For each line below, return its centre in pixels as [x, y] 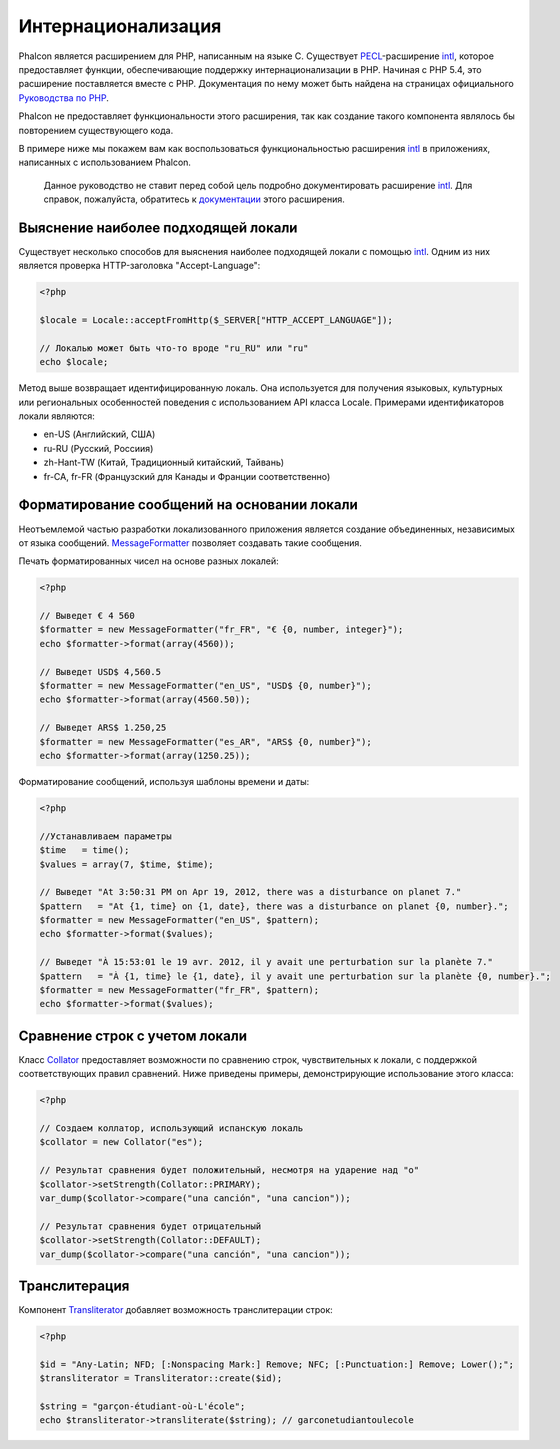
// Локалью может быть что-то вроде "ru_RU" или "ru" [174, 348]
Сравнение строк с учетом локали [132, 1035]
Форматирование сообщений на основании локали [188, 505]
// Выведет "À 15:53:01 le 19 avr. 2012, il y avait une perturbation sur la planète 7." [266, 962]
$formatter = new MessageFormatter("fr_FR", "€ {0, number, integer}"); [221, 629]
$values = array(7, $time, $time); [126, 864]
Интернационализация [120, 26]
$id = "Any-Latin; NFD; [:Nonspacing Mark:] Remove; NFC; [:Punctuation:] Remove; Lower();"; [277, 1364]
